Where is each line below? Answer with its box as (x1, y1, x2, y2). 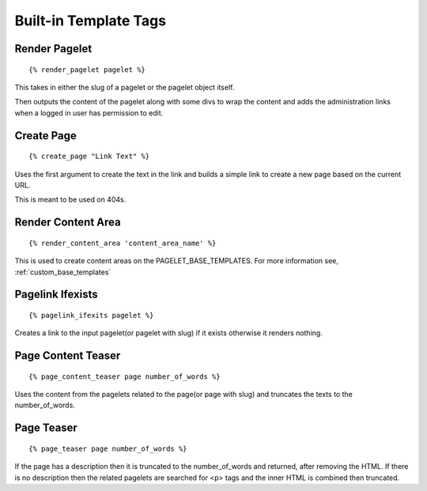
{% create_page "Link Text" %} (28, 152, 150, 161)
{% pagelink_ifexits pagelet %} (28, 311, 154, 319)
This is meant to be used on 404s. (14, 195, 127, 205)
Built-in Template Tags (14, 12, 166, 29)
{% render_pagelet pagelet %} (28, 65, 146, 74)
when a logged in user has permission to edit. (14, 108, 164, 118)
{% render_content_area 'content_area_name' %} (28, 238, 217, 247)
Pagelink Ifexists (14, 288, 98, 301)
